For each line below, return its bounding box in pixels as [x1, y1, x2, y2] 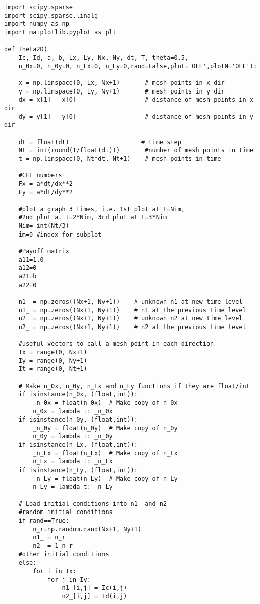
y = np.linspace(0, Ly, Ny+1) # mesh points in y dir [18, 87, 225, 95]
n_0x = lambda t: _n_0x [33, 407, 113, 415]
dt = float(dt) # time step [18, 138, 181, 146]
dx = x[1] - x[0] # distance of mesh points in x [18, 96, 253, 104]
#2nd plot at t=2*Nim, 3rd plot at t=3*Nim [18, 214, 167, 221]
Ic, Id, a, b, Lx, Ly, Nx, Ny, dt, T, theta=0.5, [18, 54, 189, 61]
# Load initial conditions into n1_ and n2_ [18, 500, 171, 507]
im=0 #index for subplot [18, 230, 102, 238]
